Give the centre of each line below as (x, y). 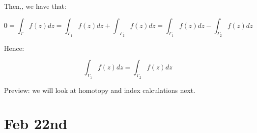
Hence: (14, 48)
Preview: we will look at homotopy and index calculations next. (100, 90)
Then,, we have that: (35, 6)
